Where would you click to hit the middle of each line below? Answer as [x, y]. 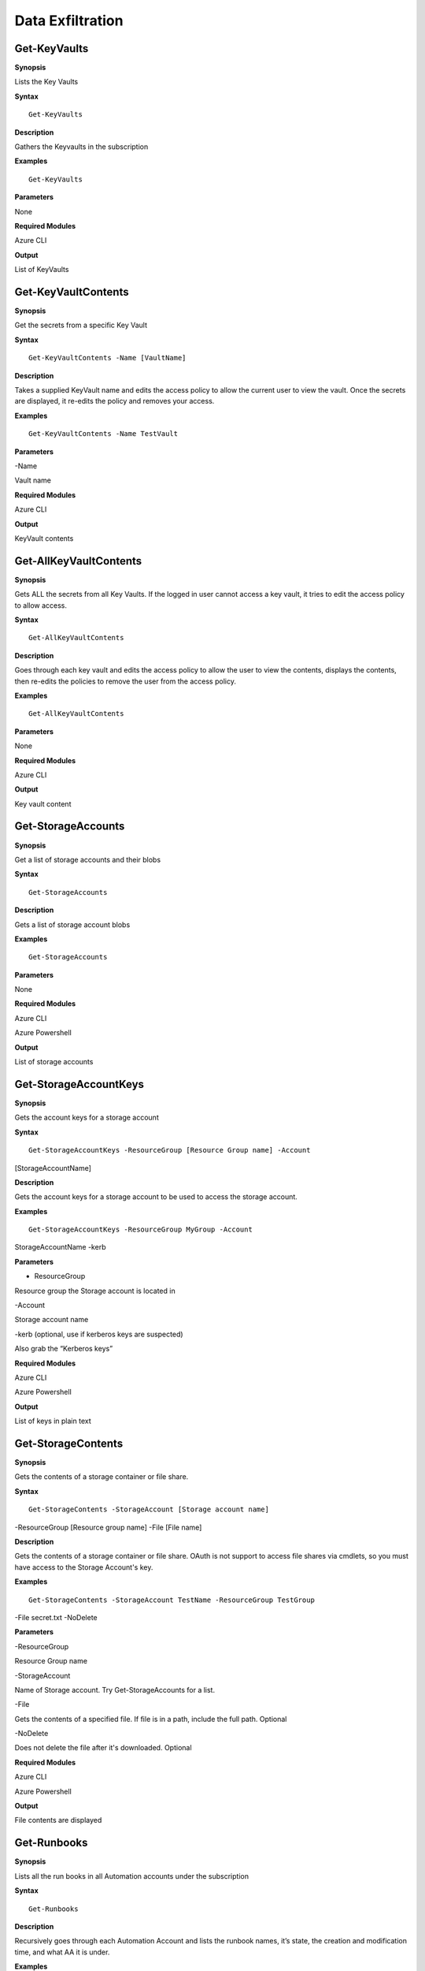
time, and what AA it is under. [62, 1952]
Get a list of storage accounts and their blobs [88, 859]
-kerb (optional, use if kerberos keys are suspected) [99, 1334]
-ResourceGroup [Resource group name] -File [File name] [108, 1527]
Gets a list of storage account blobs [72, 924]
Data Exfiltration [69, 20]
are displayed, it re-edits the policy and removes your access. [115, 401]
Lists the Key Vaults [46, 82]
